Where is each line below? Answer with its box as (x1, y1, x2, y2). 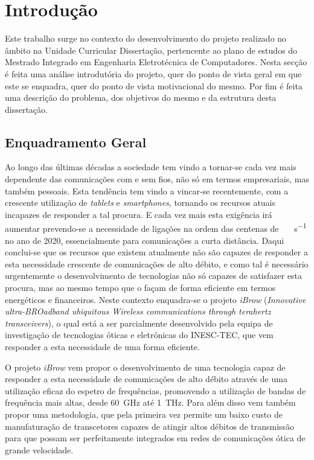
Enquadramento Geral (5, 132, 147, 151)
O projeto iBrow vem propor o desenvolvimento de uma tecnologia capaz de (5, 360, 286, 373)
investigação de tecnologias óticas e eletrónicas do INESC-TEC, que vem (5, 328, 274, 341)
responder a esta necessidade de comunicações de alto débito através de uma (5, 372, 287, 385)
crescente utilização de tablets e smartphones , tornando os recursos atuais (5, 196, 276, 209)
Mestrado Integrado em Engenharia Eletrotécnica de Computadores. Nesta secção (5, 56, 307, 68)
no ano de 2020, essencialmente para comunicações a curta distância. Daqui (5, 234, 284, 246)
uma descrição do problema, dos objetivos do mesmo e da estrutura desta (5, 91, 277, 104)
